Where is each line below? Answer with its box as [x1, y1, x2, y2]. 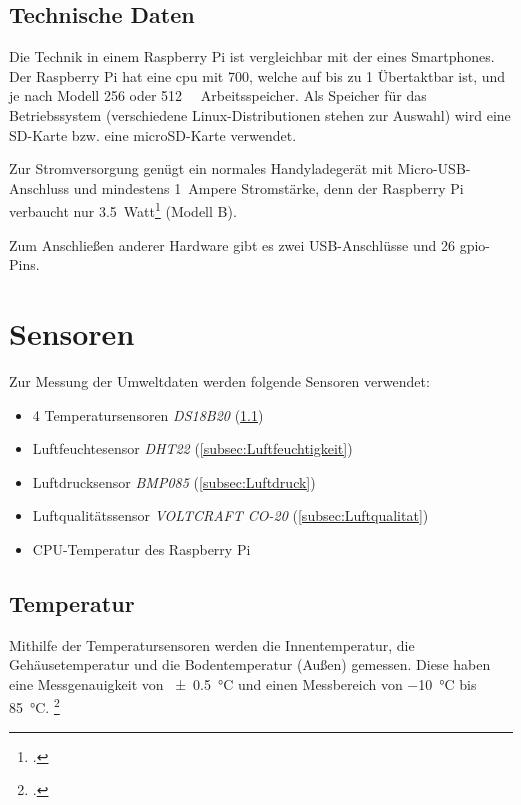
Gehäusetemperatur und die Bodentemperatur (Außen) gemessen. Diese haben [9, 654, 491, 675]
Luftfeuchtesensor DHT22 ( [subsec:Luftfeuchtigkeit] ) [32, 438, 353, 459]
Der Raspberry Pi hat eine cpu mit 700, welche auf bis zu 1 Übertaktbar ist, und [9, 65, 506, 86]
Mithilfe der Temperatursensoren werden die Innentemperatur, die [9, 634, 415, 655]
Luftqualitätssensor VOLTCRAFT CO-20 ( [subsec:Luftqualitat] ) [32, 505, 429, 526]
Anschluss [9, 177, 70, 198]
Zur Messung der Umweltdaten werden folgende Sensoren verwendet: [9, 370, 430, 391]
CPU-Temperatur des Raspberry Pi [32, 538, 251, 559]
